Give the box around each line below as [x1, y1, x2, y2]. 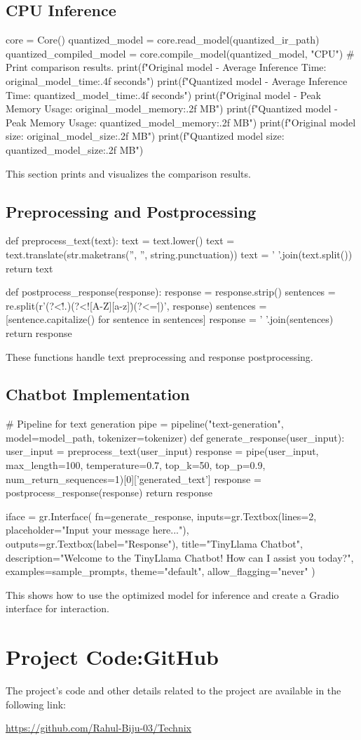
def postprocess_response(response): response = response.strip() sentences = [6, 284, 336, 299]
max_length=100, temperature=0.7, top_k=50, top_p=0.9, [6, 458, 266, 473]
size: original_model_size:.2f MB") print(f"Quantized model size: [6, 128, 285, 143]
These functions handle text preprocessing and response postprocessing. [6, 349, 313, 364]
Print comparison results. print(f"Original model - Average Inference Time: [6, 60, 327, 74]
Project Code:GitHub [6, 642, 219, 671]
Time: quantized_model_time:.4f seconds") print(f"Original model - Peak [6, 87, 321, 102]
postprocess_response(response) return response [6, 485, 212, 500]
